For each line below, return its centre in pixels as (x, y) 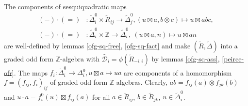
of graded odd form (79, 82)
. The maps (31, 72)
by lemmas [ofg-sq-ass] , (186, 58)
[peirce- (233, 58)
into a (229, 45)
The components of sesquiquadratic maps (65, 6)
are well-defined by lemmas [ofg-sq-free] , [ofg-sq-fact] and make (97, 45)
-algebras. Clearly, (141, 82)
